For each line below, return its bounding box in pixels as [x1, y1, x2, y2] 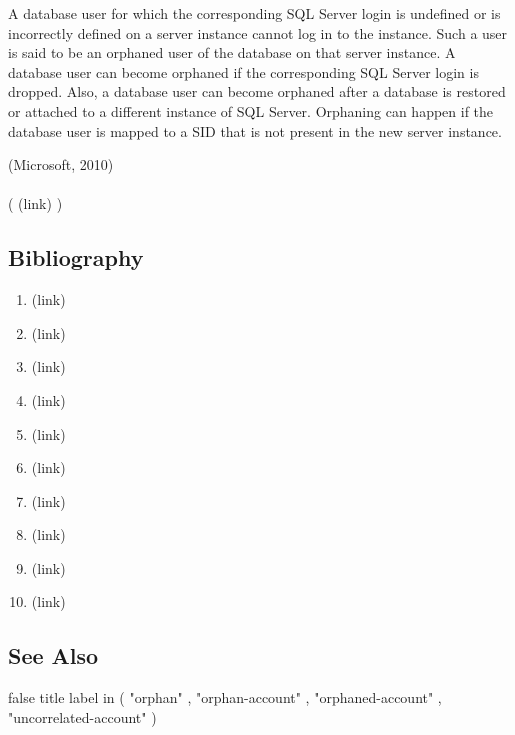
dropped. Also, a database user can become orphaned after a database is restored [8, 81, 506, 102]
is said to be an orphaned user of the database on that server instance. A [8, 42, 456, 63]
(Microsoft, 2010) [8, 154, 114, 175]
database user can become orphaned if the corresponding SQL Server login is [8, 61, 479, 82]
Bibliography [8, 242, 144, 273]
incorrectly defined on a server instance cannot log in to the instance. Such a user [8, 22, 508, 43]
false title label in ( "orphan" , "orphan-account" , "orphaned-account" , [8, 687, 442, 708]
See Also [8, 640, 99, 671]
